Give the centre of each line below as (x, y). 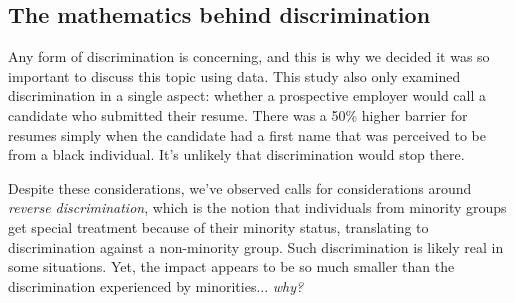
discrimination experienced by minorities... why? (156, 285)
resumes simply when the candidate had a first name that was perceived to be (247, 134)
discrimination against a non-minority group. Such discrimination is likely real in (256, 246)
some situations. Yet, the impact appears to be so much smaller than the (231, 266)
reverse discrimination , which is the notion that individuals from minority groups (257, 207)
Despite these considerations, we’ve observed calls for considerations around (240, 187)
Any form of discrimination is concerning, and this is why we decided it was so (249, 56)
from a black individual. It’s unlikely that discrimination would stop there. (236, 154)
